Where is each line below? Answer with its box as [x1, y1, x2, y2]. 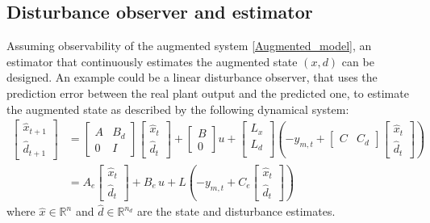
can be [341, 53, 374, 69]
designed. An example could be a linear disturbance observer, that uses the [6, 69, 378, 86]
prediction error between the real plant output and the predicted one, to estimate [6, 84, 409, 101]
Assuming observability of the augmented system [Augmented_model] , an [6, 37, 372, 54]
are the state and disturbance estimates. [136, 203, 336, 220]
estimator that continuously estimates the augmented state [6, 53, 298, 69]
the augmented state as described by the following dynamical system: [6, 100, 349, 117]
